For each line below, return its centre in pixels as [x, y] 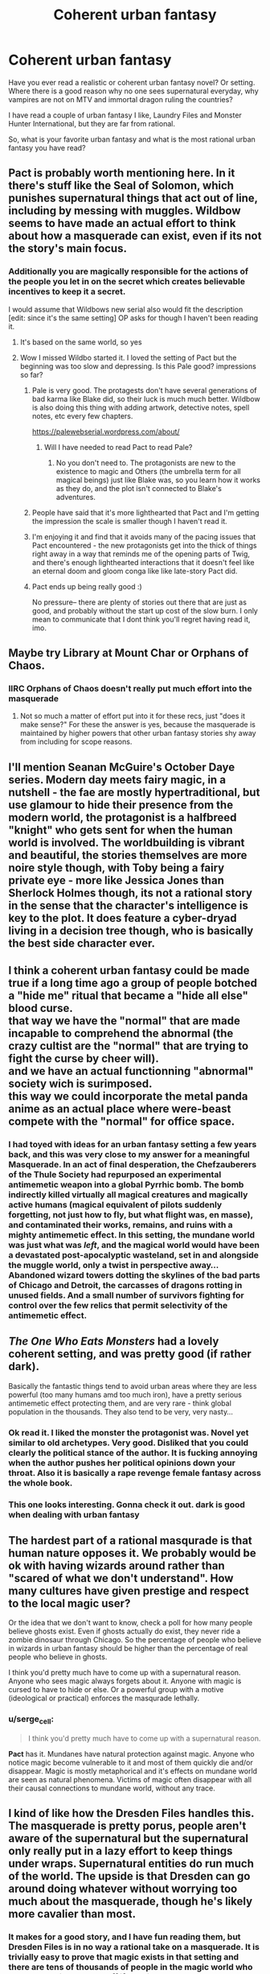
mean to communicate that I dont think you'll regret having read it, [141, 619]
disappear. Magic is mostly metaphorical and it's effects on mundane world [133, 1771]
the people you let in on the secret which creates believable [127, 282]
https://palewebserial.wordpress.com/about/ [106, 432]
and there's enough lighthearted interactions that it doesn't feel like [143, 562]
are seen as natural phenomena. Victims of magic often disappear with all [130, 1780]
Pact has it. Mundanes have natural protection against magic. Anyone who [131, 1754]
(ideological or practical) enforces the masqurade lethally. [104, 1698]
